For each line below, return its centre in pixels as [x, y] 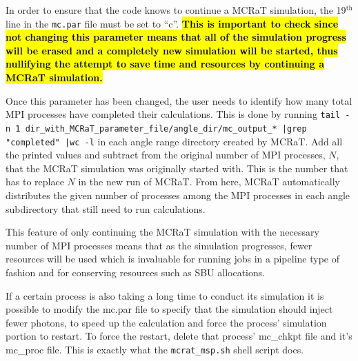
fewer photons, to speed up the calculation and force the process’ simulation [166, 322]
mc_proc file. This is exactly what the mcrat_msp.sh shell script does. [155, 349]
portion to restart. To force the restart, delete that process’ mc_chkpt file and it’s [179, 336]
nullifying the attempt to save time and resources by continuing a [165, 64]
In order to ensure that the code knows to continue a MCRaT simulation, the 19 [176, 10]
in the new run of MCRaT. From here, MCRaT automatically [209, 182]
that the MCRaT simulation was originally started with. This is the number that [177, 168]
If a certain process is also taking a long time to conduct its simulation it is [165, 295]
